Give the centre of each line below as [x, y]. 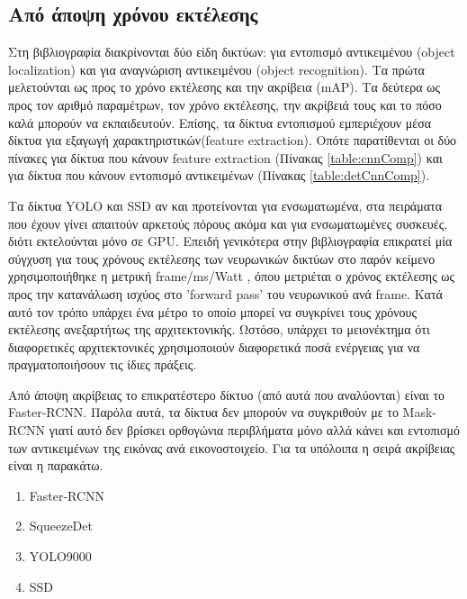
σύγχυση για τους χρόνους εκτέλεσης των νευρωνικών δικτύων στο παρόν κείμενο [222, 258]
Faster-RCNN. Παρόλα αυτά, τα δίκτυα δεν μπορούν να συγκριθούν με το [203, 412]
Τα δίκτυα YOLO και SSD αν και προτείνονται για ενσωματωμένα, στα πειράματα [225, 205]
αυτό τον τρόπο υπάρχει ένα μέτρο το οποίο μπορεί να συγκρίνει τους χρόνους [213, 311]
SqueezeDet [61, 526]
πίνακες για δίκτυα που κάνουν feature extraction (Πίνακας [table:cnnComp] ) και [225, 157]
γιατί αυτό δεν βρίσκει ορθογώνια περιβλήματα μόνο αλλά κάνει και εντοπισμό [255, 430]
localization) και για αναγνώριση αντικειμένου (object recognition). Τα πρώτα [216, 69]
